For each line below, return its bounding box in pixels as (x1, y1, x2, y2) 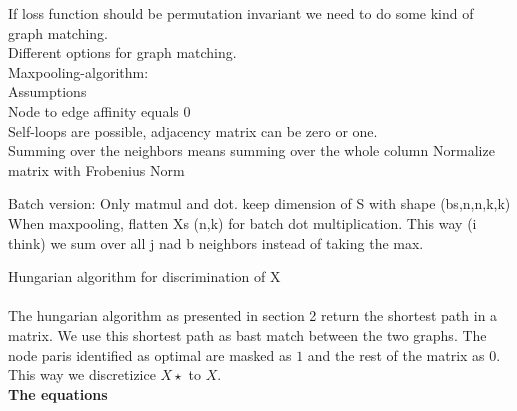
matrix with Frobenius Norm (8, 159, 185, 180)
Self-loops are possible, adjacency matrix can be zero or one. (8, 120, 378, 141)
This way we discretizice (8, 364, 156, 385)
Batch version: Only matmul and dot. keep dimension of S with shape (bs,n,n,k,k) (8, 193, 511, 214)
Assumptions (8, 81, 87, 102)
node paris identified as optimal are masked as (8, 344, 292, 365)
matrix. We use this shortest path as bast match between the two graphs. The (8, 324, 487, 345)
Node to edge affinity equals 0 (8, 100, 191, 121)
